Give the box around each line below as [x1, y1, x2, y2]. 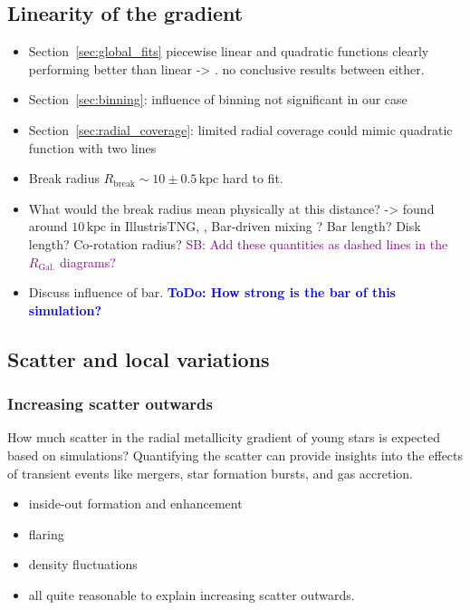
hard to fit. [222, 169, 283, 188]
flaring [28, 524, 64, 543]
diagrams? [59, 252, 116, 271]
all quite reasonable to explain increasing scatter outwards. [28, 585, 355, 604]
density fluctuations [28, 555, 138, 574]
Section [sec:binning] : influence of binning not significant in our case [28, 90, 408, 109]
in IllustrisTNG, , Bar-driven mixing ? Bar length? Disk [110, 217, 421, 236]
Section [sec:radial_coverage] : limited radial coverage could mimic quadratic [28, 120, 453, 139]
